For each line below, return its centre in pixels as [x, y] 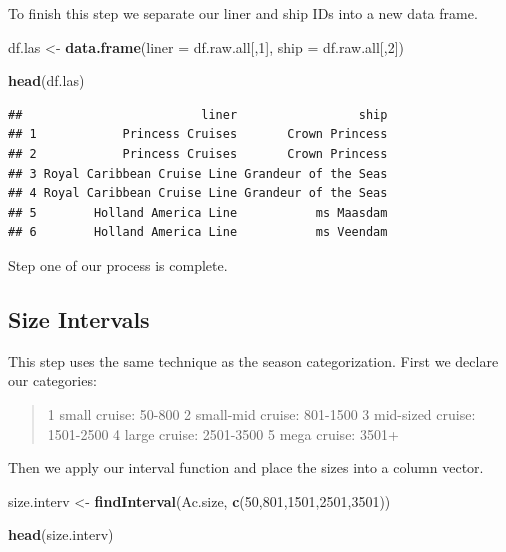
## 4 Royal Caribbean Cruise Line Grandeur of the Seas [198, 193]
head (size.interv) [61, 534]
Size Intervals [79, 318]
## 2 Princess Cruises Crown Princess [198, 153]
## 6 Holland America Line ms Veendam [198, 232]
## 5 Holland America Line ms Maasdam [198, 212]
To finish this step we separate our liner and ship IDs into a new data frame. [243, 13]
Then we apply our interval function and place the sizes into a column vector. [246, 467]
